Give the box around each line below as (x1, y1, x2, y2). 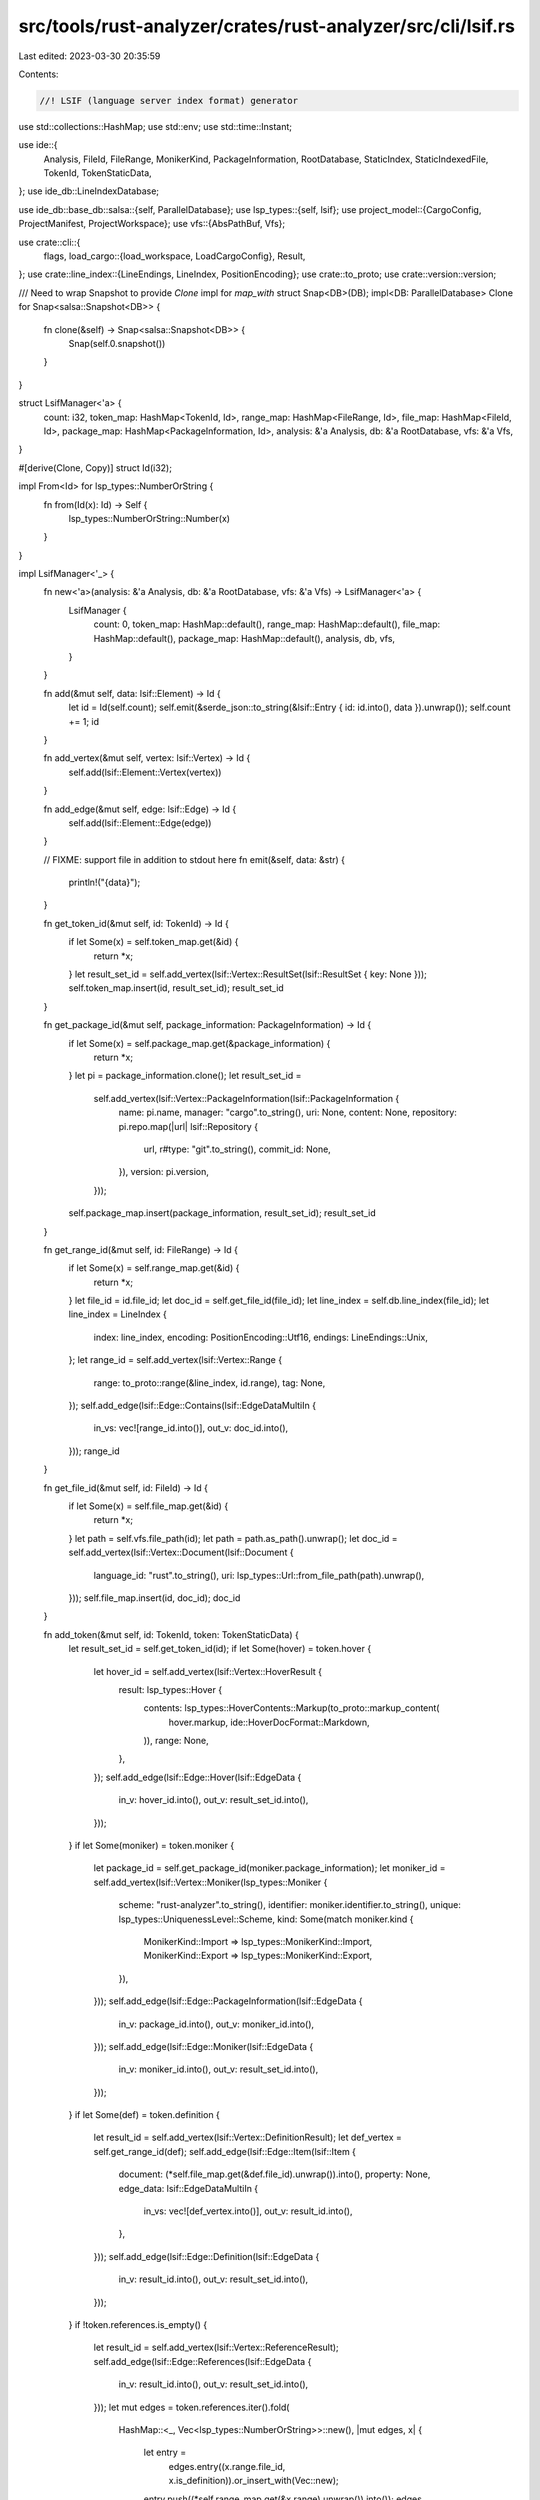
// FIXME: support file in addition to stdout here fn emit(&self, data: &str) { (43, 853, 345, 865)
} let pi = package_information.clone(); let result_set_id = (68, 1070, 302, 1082)
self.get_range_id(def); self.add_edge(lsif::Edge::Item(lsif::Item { (93, 2145, 357, 2157)
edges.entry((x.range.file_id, (168, 2460, 286, 2472)
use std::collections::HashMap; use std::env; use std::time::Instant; (18, 120, 293, 132)
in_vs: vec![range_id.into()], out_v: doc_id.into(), (93, 1422, 289, 1434)
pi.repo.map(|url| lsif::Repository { (118, 1120, 259, 1132)
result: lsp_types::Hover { (118, 1683, 223, 1695)
